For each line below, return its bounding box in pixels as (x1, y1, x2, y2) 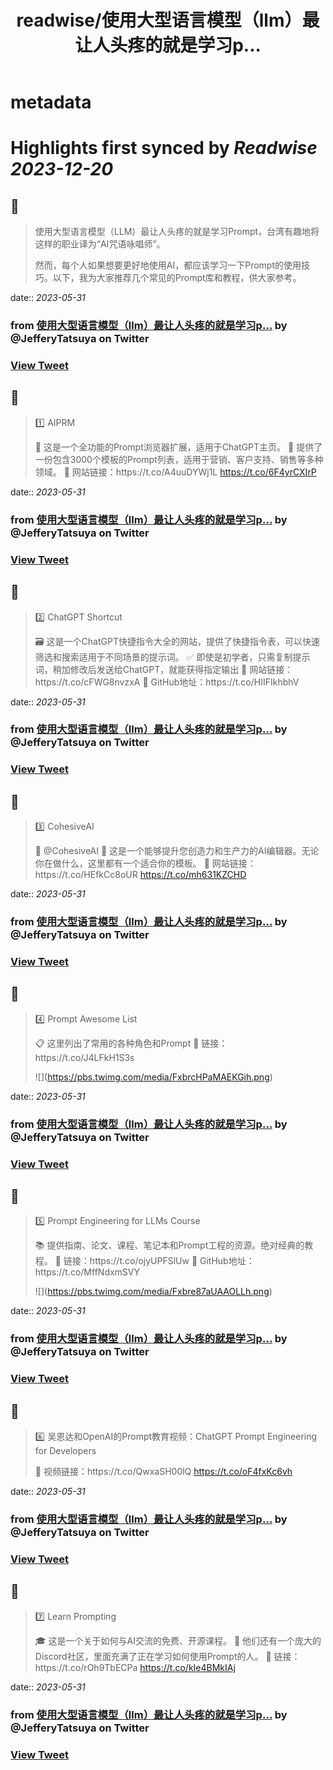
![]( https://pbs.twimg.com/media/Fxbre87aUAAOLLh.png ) (34, 1286, 273, 1298)
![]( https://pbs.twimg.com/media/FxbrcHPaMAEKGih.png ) (34, 1071, 273, 1083)
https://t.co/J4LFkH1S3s (34, 1051, 135, 1063)
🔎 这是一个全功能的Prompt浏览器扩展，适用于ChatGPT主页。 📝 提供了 (34, 441, 323, 453)
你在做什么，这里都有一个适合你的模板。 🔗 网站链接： (34, 857, 257, 870)
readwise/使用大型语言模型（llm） (16, 9, 303, 32)
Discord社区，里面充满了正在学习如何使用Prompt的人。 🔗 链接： (34, 1650, 301, 1662)
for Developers (34, 1445, 97, 1457)
